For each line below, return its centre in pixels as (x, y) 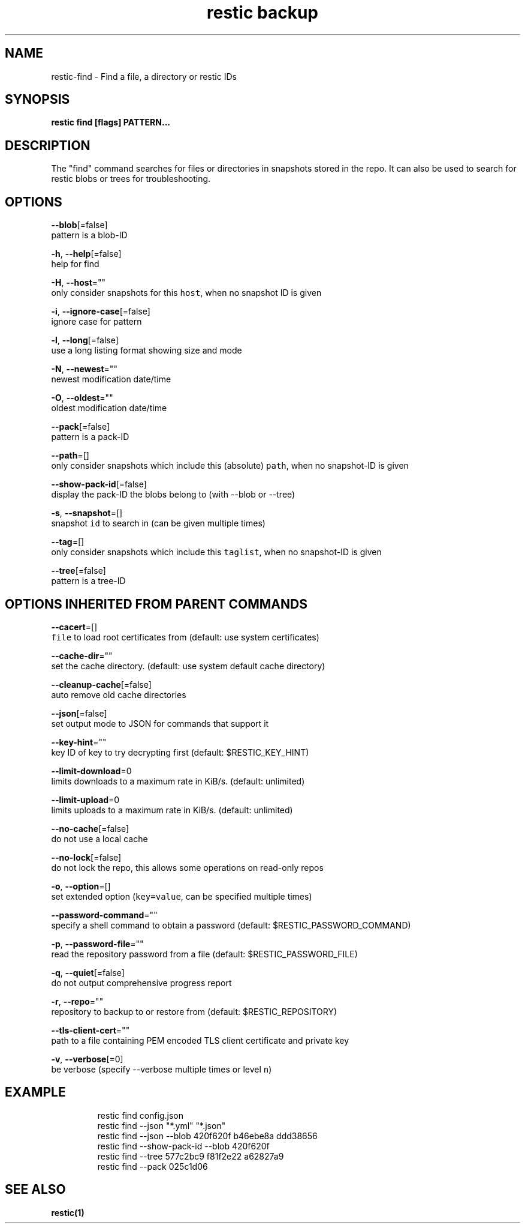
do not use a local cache (99, 838)
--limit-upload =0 (85, 799)
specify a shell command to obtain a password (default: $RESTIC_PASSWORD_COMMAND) (231, 925)
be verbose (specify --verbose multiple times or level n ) (162, 1069)
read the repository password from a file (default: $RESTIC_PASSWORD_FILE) (204, 954)
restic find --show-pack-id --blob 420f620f (183, 1146)
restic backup (262, 13)
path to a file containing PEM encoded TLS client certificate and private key (200, 1040)
